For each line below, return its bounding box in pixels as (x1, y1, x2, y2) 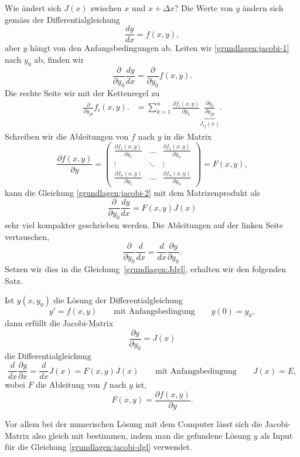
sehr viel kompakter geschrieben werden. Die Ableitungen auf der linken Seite (5, 219, 283, 231)
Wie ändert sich (5, 2, 62, 13)
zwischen (90, 2, 122, 13)
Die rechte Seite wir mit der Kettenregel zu (5, 86, 160, 99)
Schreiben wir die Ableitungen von (5, 130, 129, 142)
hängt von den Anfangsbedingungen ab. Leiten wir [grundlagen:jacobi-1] (30, 42, 289, 54)
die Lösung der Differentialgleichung (53, 294, 183, 306)
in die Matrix (164, 130, 212, 142)
